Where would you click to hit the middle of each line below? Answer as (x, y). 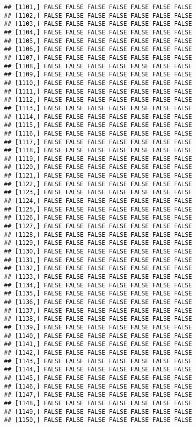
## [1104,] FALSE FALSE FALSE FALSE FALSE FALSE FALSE (98, 32)
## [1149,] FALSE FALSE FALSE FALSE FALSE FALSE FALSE (98, 412)
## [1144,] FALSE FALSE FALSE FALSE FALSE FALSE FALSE (98, 370)
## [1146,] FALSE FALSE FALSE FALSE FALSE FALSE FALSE (98, 386)
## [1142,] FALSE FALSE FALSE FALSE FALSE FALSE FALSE (98, 352)
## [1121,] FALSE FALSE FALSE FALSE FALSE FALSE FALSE (98, 176)
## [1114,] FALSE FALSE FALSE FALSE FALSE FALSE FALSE (98, 117)
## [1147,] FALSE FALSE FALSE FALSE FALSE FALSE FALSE (98, 395)
